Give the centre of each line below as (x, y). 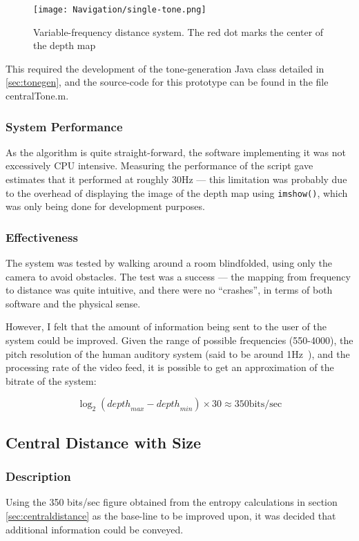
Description (38, 476)
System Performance (64, 126)
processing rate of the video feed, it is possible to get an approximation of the (170, 367)
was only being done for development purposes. (105, 206)
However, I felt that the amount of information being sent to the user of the (166, 326)
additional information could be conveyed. (95, 529)
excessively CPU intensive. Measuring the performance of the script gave (159, 165)
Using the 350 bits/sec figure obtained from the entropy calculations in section (172, 502)
